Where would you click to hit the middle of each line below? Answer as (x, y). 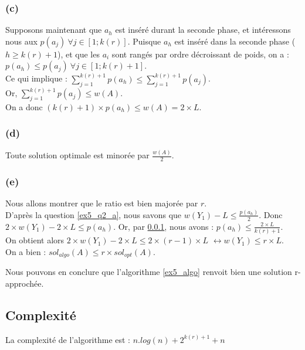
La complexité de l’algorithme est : (68, 339)
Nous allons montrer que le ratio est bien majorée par (102, 203)
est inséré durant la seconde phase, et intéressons (203, 30)
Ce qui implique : (36, 78)
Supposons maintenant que (54, 30)
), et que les (78, 54)
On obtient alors (35, 240)
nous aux (21, 41)
